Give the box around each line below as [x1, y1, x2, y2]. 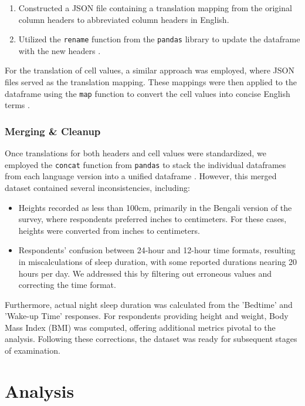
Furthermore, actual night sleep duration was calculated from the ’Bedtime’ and [5, 298, 293, 310]
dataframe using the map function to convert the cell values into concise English [5, 87, 290, 99]
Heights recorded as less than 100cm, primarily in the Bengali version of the [18, 201, 292, 213]
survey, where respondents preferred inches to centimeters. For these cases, [18, 213, 287, 225]
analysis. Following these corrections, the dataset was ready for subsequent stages [5, 333, 297, 345]
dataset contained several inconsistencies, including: [5, 181, 190, 193]
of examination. [5, 344, 60, 357]
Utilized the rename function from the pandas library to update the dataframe [18, 33, 300, 45]
